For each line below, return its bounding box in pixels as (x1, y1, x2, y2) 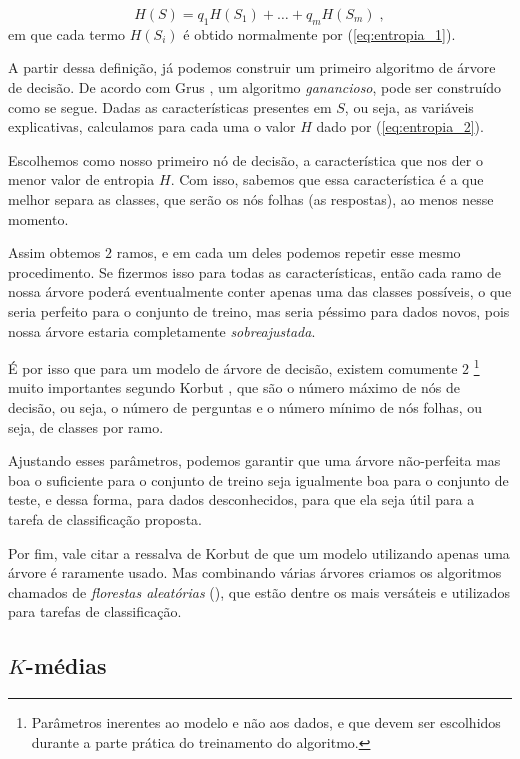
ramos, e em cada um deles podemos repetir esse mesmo (116, 242, 461, 263)
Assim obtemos (8, 242, 101, 263)
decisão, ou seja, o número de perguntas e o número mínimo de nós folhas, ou (8, 396, 483, 417)
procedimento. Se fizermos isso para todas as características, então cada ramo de (8, 261, 502, 282)
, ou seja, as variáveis (344, 96, 474, 117)
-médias (25, 650, 107, 681)
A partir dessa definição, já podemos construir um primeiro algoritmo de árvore (8, 57, 496, 78)
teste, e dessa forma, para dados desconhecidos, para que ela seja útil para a (8, 489, 475, 510)
